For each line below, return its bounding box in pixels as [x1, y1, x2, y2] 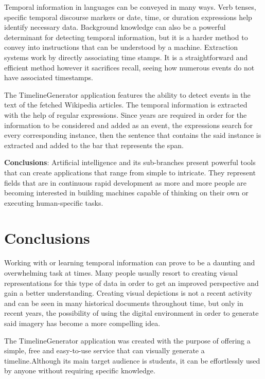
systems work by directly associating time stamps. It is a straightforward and [4, 51, 248, 62]
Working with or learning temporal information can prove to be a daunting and [4, 257, 255, 268]
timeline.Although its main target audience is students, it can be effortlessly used [4, 355, 260, 366]
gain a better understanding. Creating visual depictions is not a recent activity [4, 287, 252, 298]
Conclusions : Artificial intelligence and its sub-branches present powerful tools [4, 157, 256, 168]
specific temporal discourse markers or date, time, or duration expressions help [4, 11, 252, 22]
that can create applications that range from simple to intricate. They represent [4, 167, 256, 177]
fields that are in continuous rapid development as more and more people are [4, 177, 246, 188]
